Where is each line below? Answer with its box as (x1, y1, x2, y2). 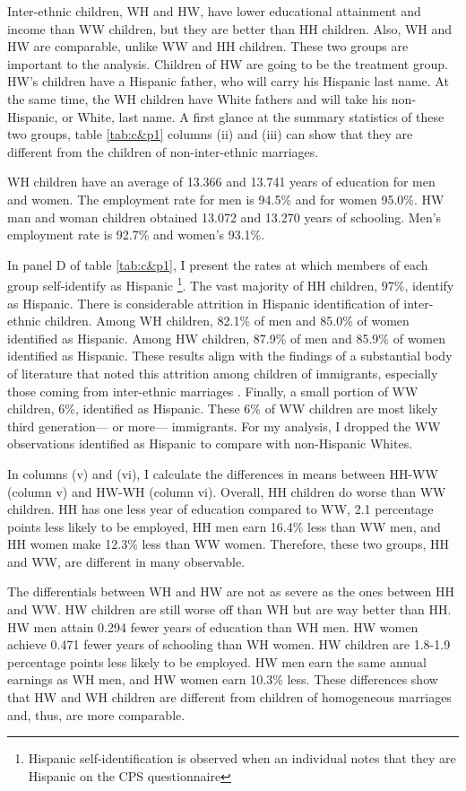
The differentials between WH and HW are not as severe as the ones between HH (7, 582, 454, 601)
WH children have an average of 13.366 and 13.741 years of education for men (7, 172, 436, 191)
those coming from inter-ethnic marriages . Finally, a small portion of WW (7, 381, 419, 400)
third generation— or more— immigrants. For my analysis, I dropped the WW (7, 416, 441, 435)
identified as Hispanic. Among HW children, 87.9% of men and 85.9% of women (7, 328, 446, 347)
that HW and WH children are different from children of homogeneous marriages (7, 688, 452, 707)
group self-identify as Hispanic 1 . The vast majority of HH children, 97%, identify (7, 274, 454, 294)
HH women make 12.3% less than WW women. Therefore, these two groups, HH (7, 535, 450, 553)
